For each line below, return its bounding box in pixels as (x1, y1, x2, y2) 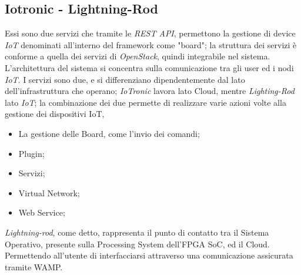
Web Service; (18, 206, 65, 219)
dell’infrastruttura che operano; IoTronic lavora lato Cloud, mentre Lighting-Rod (5, 85, 295, 97)
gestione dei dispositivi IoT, (5, 108, 105, 120)
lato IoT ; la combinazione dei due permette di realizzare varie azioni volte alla (5, 96, 286, 108)
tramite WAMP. (5, 260, 63, 273)
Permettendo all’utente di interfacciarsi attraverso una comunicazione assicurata (5, 249, 293, 261)
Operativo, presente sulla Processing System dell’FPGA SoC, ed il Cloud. (5, 237, 270, 250)
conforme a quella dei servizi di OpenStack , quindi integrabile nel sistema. (5, 50, 270, 62)
